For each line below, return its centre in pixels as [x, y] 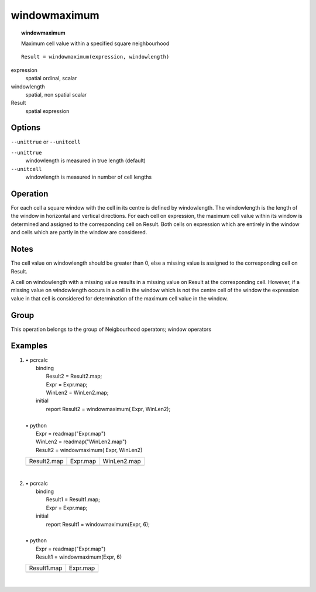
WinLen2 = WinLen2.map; [77, 393]
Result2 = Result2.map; [74, 376]
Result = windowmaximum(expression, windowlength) [95, 57]
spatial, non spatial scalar [56, 94]
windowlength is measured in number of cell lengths [89, 177]
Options [26, 128]
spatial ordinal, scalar [51, 78]
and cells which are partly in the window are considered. [79, 232]
